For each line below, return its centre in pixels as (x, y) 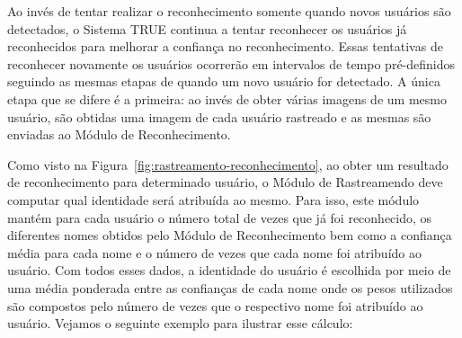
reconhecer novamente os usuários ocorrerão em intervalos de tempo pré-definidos (231, 63)
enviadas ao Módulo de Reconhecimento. (119, 134)
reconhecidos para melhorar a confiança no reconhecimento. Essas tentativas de (225, 46)
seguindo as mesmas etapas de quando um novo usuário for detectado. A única (224, 81)
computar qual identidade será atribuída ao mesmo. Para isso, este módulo (213, 199)
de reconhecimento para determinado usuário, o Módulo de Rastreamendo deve (225, 182)
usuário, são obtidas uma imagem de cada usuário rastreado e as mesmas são (219, 116)
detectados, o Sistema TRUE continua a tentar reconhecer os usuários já (207, 28)
